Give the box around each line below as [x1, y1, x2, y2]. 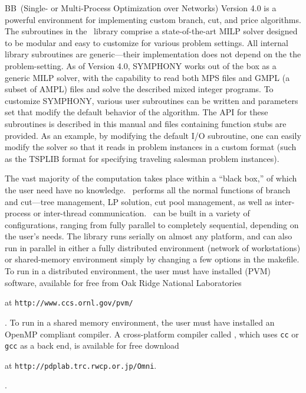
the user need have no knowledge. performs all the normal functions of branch [5, 183, 291, 196]
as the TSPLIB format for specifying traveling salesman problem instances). [5, 152, 279, 164]
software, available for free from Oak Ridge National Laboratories [5, 276, 242, 288]
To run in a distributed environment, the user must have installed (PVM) [5, 265, 271, 277]
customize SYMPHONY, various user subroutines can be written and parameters [5, 94, 298, 106]
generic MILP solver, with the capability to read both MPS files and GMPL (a [5, 71, 290, 83]
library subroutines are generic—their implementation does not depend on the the [5, 48, 301, 60]
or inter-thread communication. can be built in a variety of [33, 207, 250, 219]
